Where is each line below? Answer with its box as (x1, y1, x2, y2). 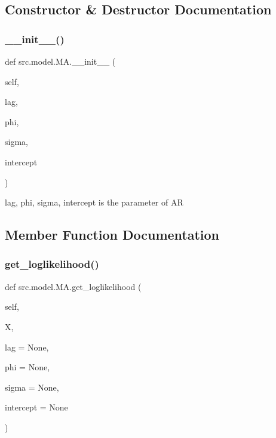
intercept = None (5, 401, 68, 413)
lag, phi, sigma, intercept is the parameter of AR (5, 196, 183, 209)
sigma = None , (5, 380, 59, 393)
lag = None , (5, 340, 49, 353)
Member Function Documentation (5, 225, 220, 244)
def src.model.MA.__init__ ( (5, 55, 116, 67)
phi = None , (5, 361, 50, 373)
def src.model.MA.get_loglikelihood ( (5, 280, 142, 292)
